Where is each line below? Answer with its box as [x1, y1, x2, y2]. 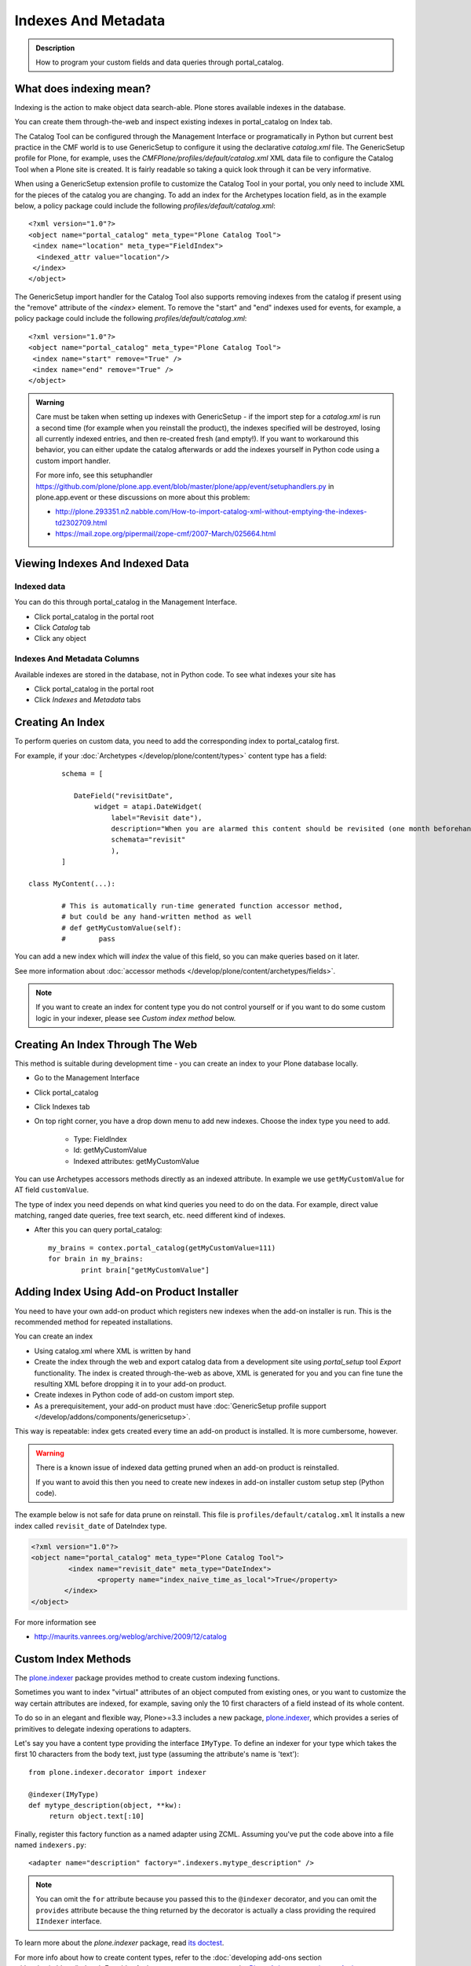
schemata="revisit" [111, 835, 186, 845]
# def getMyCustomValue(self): [61, 923, 182, 932]
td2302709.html [55, 517, 108, 527]
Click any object [34, 634, 86, 643]
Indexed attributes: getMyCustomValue [73, 1156, 199, 1165]
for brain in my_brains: [48, 1254, 144, 1264]
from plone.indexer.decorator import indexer [28, 1768, 207, 1776]
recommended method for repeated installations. [14, 1317, 173, 1327]
